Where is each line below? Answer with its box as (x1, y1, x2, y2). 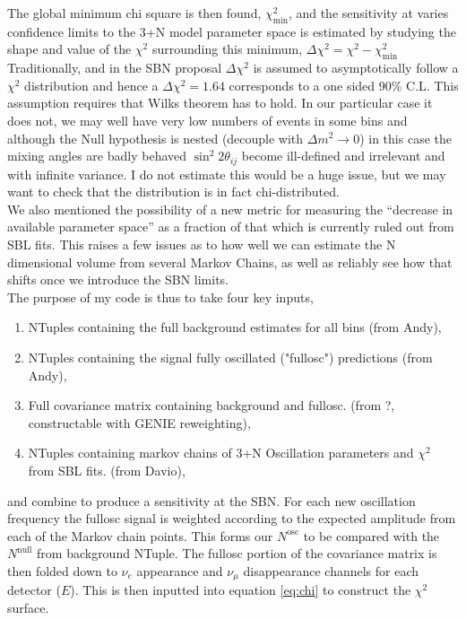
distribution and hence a (24, 75, 159, 94)
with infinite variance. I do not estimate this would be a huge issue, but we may (7, 164, 446, 183)
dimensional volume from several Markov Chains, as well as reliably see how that (7, 252, 453, 271)
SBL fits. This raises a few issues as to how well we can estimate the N (7, 234, 396, 253)
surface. (7, 598, 49, 616)
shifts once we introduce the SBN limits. (7, 270, 229, 289)
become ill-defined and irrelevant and (241, 146, 445, 165)
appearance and (136, 561, 223, 580)
